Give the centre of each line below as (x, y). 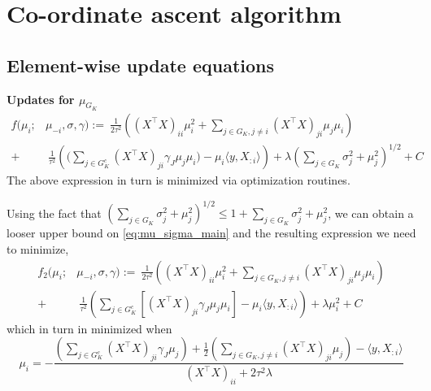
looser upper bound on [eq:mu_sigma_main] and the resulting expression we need (211, 233)
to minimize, (38, 249)
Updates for (41, 99)
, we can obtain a (371, 213)
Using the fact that (54, 213)
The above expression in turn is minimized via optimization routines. (178, 180)
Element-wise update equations (141, 65)
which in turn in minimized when (89, 328)
